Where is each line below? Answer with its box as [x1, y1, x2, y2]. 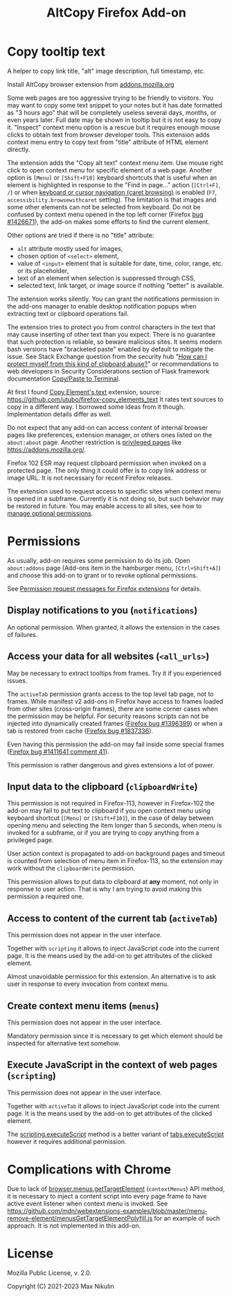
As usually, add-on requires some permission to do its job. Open [7, 556, 190, 564]
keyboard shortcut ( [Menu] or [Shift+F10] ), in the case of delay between [7, 814, 214, 822]
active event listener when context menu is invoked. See [7, 1199, 168, 1208]
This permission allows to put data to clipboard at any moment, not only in [7, 878, 219, 886]
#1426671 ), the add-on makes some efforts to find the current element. [7, 217, 210, 226]
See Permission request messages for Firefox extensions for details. [7, 584, 202, 593]
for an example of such [154, 1214, 220, 1222]
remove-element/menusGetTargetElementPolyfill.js [7, 1214, 153, 1222]
